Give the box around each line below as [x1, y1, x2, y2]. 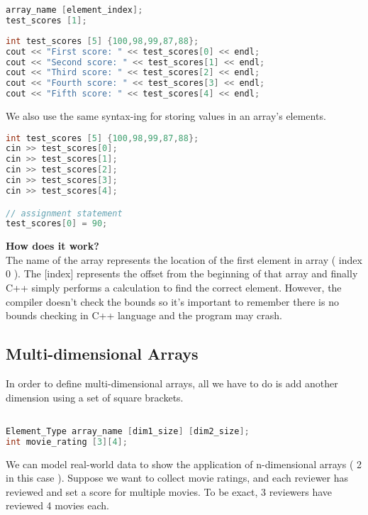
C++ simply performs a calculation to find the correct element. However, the [6, 280, 342, 295]
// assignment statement [6, 208, 123, 218]
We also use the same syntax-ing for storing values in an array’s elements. [6, 109, 326, 123]
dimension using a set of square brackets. [6, 389, 184, 404]
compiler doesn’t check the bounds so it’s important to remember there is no [6, 294, 339, 309]
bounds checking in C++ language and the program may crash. [6, 308, 282, 323]
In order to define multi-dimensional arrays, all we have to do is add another [6, 376, 338, 391]
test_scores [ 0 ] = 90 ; [6, 218, 108, 229]
